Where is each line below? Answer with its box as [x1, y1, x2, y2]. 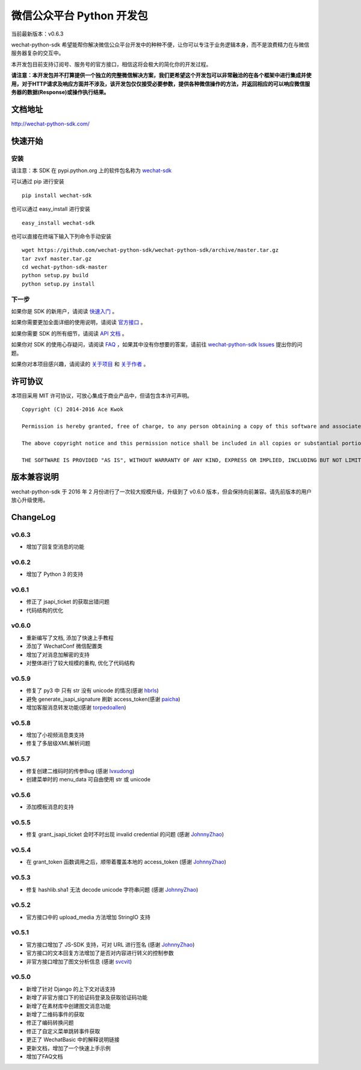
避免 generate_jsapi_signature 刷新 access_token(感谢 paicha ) [26, 695, 180, 702]
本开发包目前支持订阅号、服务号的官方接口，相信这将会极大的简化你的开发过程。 [11, 60, 212, 67]
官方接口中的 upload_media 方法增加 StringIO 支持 [26, 913, 150, 921]
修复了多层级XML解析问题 [26, 740, 91, 747]
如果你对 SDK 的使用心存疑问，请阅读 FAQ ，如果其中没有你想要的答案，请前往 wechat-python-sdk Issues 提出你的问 [11, 341, 303, 348]
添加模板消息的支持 [26, 803, 74, 810]
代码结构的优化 [26, 606, 63, 614]
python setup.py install [22, 280, 95, 287]
